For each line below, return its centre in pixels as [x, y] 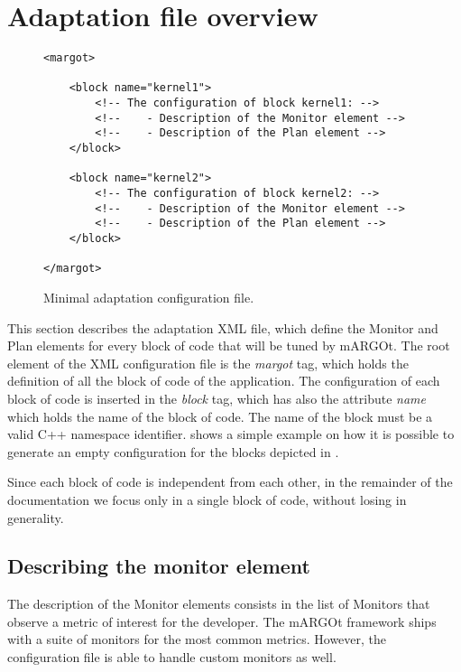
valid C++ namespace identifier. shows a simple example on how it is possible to [231, 434]
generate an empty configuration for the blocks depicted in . [173, 451]
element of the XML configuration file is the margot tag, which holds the [208, 363]
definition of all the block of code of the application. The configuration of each [224, 381]
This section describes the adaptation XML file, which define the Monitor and [223, 327]
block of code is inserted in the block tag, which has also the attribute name [217, 398]
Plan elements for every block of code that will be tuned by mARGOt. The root [229, 345]
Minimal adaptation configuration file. [149, 297]
